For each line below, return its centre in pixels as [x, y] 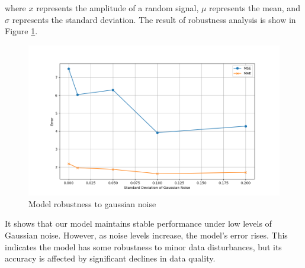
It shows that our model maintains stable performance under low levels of [138, 223]
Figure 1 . [21, 31]
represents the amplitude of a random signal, [118, 8]
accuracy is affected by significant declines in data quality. [110, 258]
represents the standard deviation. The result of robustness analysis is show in [154, 19]
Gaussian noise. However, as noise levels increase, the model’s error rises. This [146, 235]
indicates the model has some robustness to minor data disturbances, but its [143, 246]
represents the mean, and [255, 8]
